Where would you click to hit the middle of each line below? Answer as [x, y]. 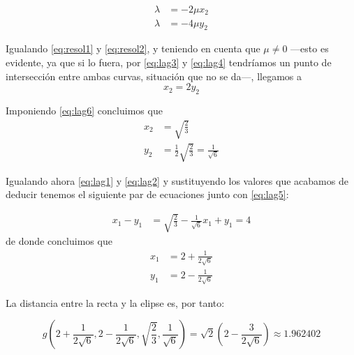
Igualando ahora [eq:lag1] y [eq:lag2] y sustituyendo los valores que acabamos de [177, 180]
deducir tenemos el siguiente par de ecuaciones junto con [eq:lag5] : [147, 194]
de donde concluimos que [59, 241]
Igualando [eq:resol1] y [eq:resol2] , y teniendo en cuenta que [133, 48]
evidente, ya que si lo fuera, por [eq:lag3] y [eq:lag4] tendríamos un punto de [169, 62]
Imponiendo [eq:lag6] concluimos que [84, 110]
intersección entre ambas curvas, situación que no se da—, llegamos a [154, 76]
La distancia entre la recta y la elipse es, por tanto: [115, 302]
